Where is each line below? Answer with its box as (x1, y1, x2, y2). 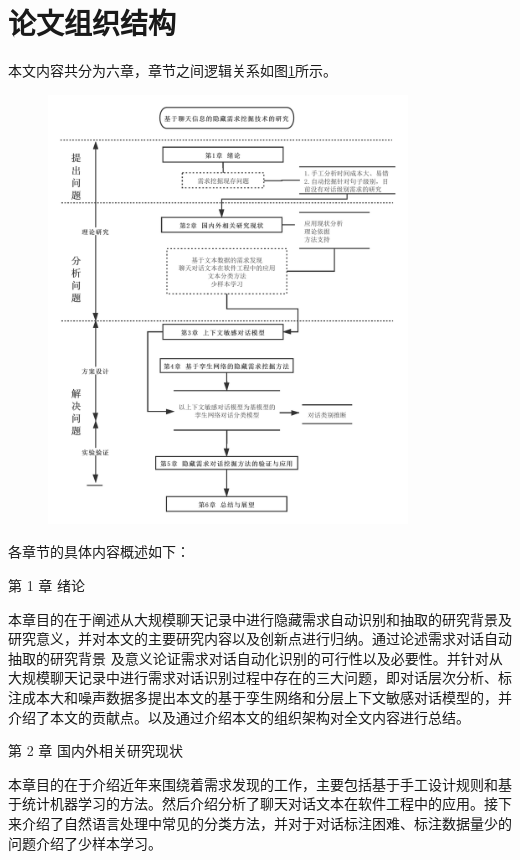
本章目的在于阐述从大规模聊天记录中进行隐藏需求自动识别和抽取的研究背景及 (8, 608, 512, 629)
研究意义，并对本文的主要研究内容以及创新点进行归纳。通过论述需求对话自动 (8, 628, 512, 649)
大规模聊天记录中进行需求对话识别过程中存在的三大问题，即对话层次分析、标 (8, 667, 512, 688)
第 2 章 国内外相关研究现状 (8, 740, 183, 761)
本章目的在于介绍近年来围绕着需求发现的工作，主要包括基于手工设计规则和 (8, 773, 498, 794)
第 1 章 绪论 (8, 575, 85, 596)
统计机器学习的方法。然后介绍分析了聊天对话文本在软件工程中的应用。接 (21, 793, 498, 814)
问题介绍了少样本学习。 (8, 832, 162, 853)
